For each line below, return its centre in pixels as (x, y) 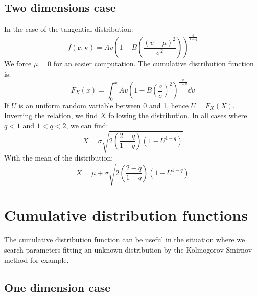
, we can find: (87, 125)
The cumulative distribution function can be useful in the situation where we (125, 240)
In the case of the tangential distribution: (69, 29)
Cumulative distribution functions (126, 215)
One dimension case (57, 287)
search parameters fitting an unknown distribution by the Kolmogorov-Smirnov (128, 249)
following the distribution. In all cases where (178, 115)
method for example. (37, 259)
